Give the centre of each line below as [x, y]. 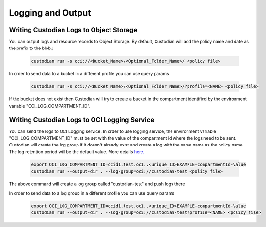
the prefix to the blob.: [31, 48]
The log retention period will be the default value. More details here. [77, 152]
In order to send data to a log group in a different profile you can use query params [92, 193]
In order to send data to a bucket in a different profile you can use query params [89, 74]
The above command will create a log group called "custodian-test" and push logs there [97, 184]
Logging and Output [50, 13]
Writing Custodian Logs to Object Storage [73, 30]
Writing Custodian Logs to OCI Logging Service [82, 120]
